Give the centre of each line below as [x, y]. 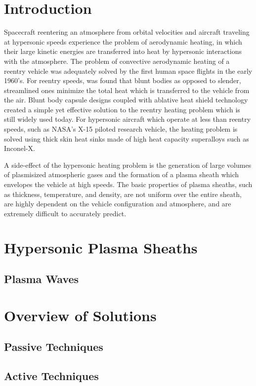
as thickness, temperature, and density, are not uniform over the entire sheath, [123, 194]
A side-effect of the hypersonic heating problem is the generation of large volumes [128, 165]
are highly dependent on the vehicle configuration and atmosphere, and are [118, 204]
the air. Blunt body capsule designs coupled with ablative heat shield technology [126, 100]
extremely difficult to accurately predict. [65, 213]
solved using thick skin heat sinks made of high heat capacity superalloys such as [127, 138]
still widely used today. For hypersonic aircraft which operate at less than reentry [128, 119]
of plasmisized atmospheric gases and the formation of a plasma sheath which [122, 174]
